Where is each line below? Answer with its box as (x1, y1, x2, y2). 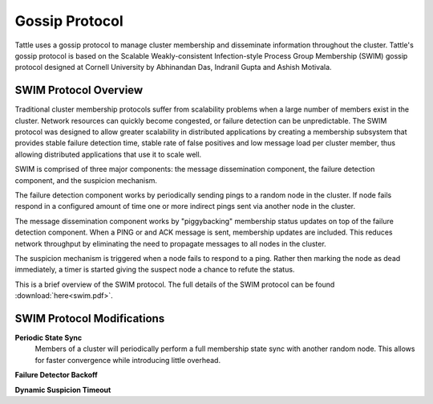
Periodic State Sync (14, 333, 83, 342)
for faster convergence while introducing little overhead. (34, 355, 221, 365)
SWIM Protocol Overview (14, 84, 144, 97)
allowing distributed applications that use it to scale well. (14, 149, 202, 159)
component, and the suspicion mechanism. (14, 175, 158, 185)
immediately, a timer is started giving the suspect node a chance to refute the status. (14, 265, 295, 275)
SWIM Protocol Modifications (14, 312, 165, 325)
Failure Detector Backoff (14, 370, 98, 380)
